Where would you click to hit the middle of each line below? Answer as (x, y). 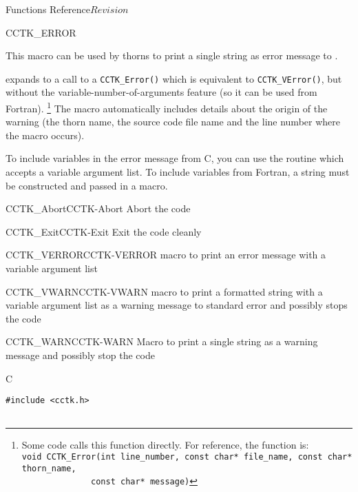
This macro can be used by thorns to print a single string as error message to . (172, 55)
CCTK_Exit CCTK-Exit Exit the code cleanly (104, 231)
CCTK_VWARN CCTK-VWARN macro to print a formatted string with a (164, 291)
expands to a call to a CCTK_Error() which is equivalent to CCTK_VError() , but (174, 78)
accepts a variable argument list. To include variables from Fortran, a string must (178, 172)
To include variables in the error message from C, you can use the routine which (175, 158)
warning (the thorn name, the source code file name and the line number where (173, 122)
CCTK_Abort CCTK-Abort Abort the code (98, 208)
